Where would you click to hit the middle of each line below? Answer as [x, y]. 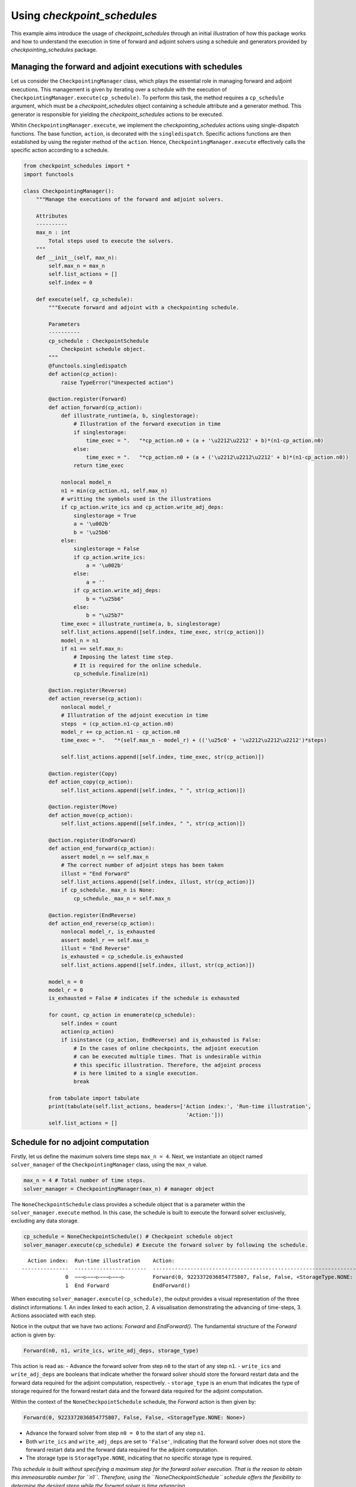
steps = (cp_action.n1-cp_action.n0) [117, 724]
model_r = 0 [66, 990]
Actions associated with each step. [54, 1315]
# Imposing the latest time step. [124, 657]
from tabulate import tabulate [94, 1098]
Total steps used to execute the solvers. [111, 241]
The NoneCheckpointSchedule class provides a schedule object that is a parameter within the [128, 1204]
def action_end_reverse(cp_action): [102, 923]
